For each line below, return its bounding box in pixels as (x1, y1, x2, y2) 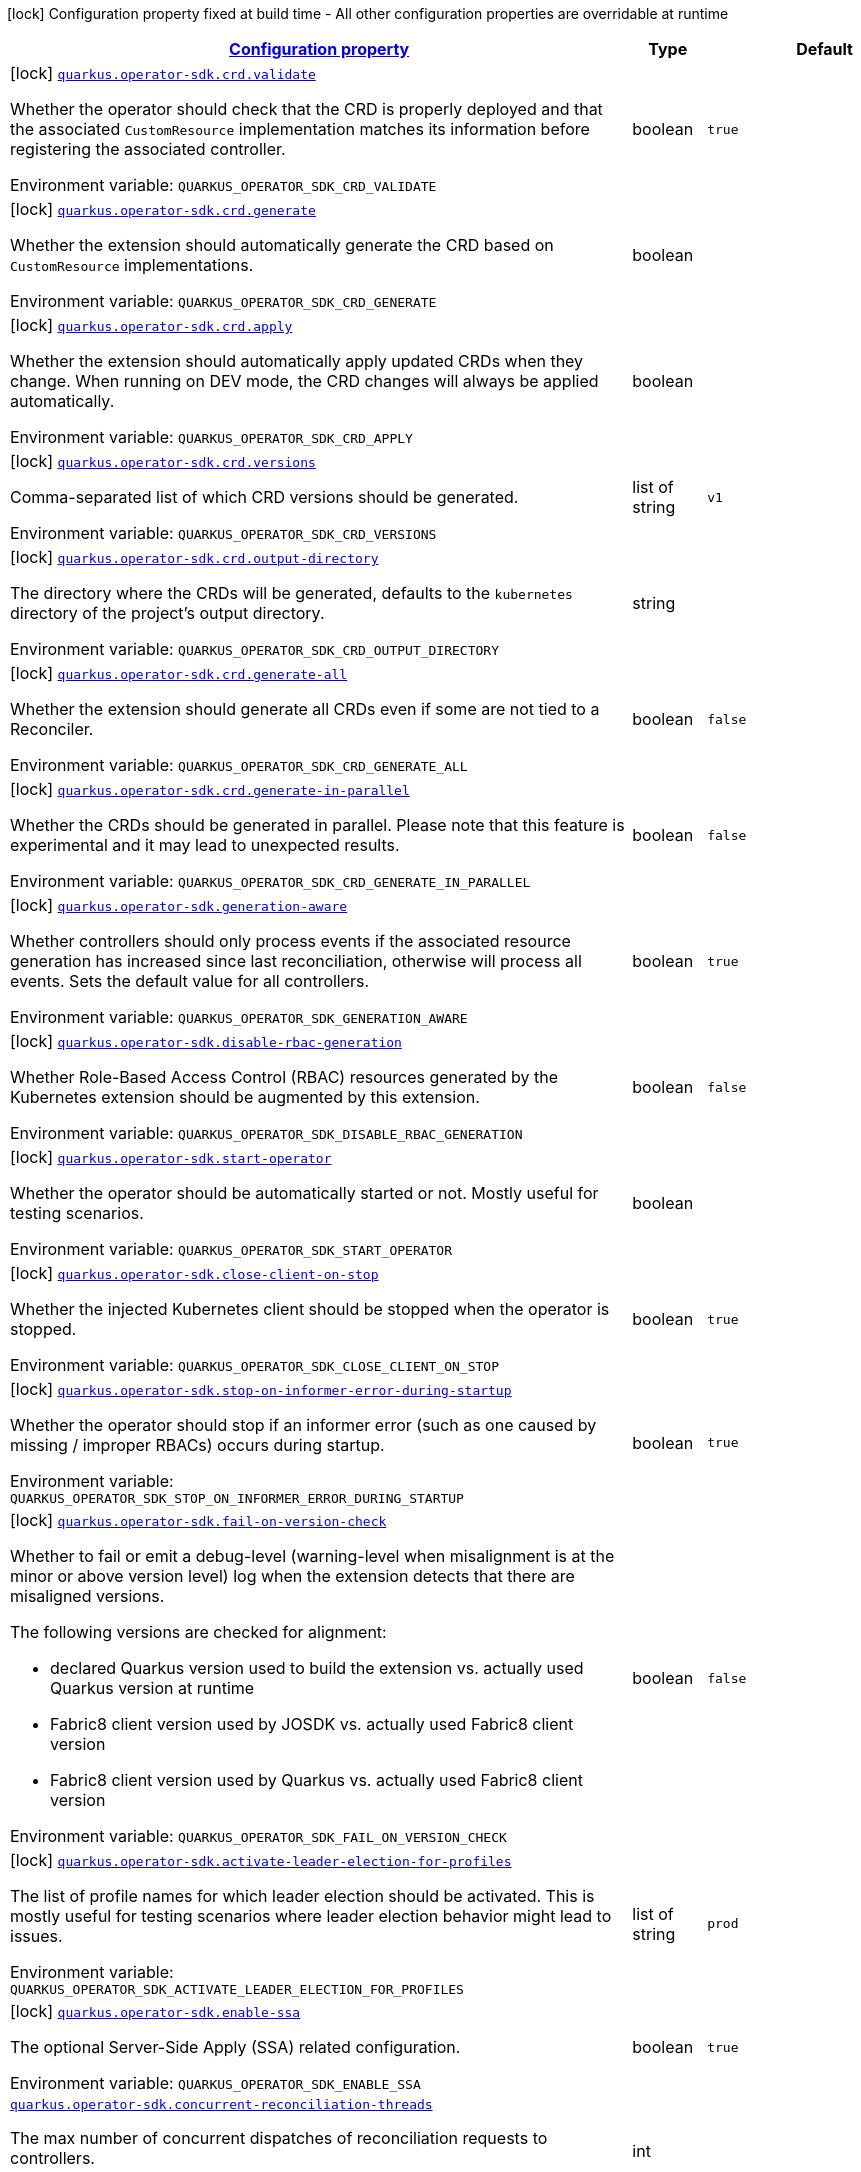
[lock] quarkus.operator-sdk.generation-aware (10, 895, 348, 915)
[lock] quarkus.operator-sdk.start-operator (10, 1147, 332, 1167)
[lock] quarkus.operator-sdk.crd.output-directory (10, 547, 379, 567)
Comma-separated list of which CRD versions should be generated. (10, 487, 519, 507)
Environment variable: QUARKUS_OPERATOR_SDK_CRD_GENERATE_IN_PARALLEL (10, 871, 531, 891)
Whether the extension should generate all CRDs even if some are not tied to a (10, 699, 600, 719)
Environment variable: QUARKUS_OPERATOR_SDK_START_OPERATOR (10, 1239, 453, 1259)
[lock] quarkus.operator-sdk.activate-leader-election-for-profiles (10, 1850, 512, 1870)
